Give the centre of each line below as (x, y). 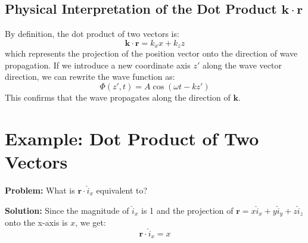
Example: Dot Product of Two (132, 138)
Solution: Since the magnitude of (67, 210)
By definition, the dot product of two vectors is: (92, 34)
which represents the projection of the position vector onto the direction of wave (151, 53)
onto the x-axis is (36, 222)
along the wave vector (242, 65)
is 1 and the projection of (187, 210)
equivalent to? (122, 190)
